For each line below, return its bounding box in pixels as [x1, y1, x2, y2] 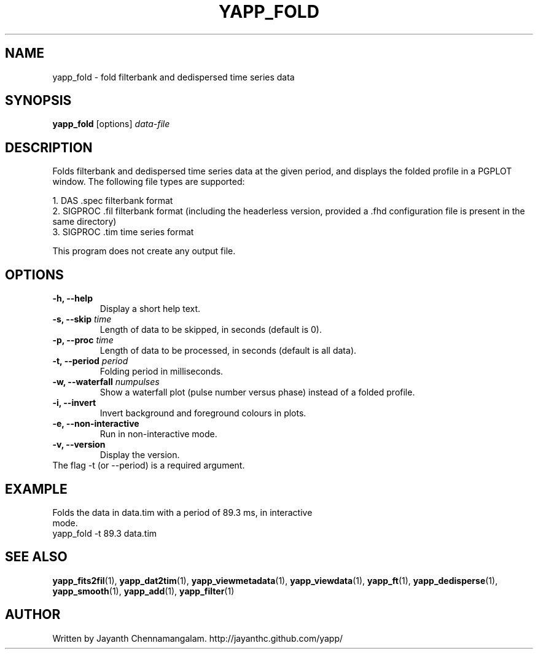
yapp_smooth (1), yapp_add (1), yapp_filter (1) [52, 585, 235, 596]
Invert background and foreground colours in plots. [99, 408, 306, 419]
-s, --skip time [52, 314, 112, 325]
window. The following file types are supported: [52, 176, 245, 187]
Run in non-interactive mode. [99, 429, 217, 440]
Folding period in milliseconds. [99, 366, 224, 377]
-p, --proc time [52, 335, 114, 346]
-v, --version [52, 439, 106, 450]
